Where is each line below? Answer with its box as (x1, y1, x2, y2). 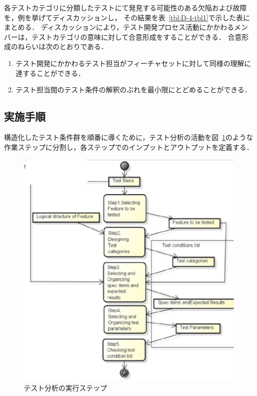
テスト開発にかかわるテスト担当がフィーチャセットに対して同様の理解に (15, 58, 251, 68)
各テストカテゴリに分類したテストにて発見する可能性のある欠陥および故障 (4, 2, 247, 12)
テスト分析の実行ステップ (24, 382, 107, 393)
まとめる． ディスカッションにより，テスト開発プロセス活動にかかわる (4, 22, 234, 32)
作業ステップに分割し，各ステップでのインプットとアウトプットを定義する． (4, 141, 254, 152)
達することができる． (15, 67, 85, 78)
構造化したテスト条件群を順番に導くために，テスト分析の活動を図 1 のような (4, 132, 254, 142)
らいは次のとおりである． (24, 41, 108, 52)
